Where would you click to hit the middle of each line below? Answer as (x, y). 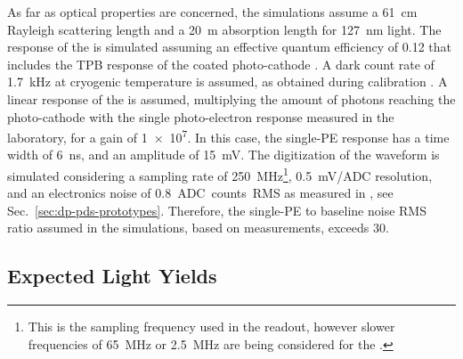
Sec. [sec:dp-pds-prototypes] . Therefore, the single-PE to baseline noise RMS (217, 210)
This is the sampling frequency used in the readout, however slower (211, 326)
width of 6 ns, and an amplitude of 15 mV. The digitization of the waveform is (223, 155)
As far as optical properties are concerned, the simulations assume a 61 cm (212, 12)
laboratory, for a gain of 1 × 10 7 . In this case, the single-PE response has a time (228, 136)
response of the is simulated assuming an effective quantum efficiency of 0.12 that (229, 47)
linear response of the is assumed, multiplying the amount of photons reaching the (231, 98)
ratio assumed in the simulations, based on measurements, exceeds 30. (198, 228)
